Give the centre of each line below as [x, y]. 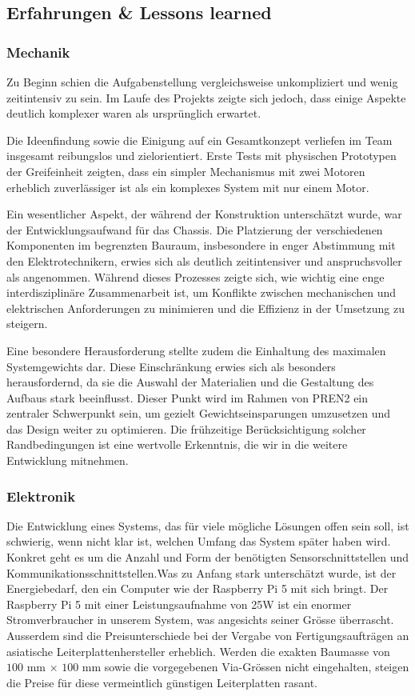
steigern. [27, 324]
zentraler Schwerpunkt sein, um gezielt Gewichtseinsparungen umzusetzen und [199, 413]
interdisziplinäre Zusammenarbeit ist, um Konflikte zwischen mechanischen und [202, 292]
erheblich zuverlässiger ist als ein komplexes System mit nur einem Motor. [188, 187]
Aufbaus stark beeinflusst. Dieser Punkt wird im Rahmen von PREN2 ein [188, 397]
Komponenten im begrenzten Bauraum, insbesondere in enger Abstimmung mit [201, 245]
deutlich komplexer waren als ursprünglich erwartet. [134, 113]
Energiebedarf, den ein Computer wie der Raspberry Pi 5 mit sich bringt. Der [198, 588]
